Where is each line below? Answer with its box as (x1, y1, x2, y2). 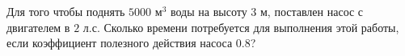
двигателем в (6, 18, 70, 35)
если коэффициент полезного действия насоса (6, 34, 233, 51)
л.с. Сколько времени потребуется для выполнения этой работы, (82, 18, 399, 35)
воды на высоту (170, 3, 247, 19)
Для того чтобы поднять (6, 3, 125, 19)
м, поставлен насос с (259, 3, 364, 19)
